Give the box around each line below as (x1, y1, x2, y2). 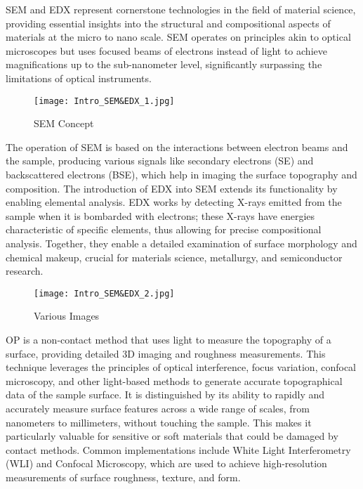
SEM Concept (34, 116, 94, 131)
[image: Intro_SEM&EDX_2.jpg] (34, 288, 175, 299)
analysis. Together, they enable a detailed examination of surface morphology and (6, 235, 357, 250)
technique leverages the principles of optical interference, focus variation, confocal (6, 360, 356, 374)
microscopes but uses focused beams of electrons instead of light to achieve (6, 43, 327, 58)
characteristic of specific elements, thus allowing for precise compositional (6, 222, 322, 237)
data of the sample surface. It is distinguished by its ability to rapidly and (6, 387, 325, 402)
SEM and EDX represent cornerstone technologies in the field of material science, (6, 2, 356, 16)
